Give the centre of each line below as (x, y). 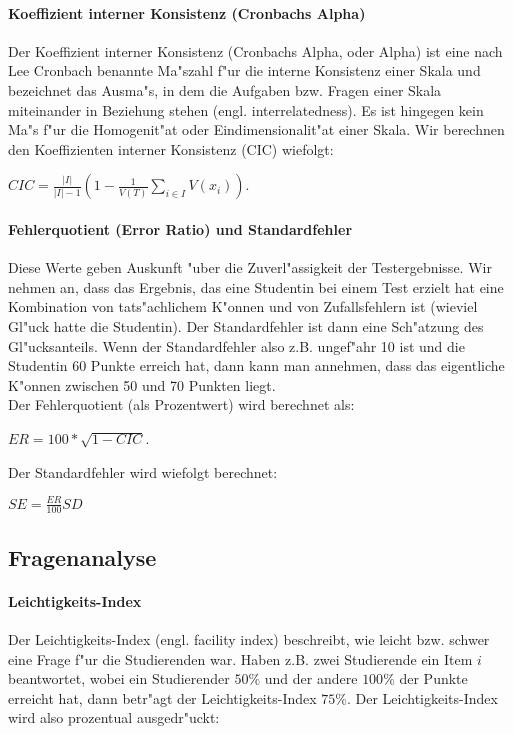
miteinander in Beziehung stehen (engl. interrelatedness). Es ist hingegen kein (246, 109)
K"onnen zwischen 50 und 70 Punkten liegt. (142, 384)
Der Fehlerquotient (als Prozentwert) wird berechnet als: (181, 404)
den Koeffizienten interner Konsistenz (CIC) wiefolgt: (171, 148)
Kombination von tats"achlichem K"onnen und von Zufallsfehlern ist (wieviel (243, 306)
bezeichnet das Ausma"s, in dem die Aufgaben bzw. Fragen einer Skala (225, 89)
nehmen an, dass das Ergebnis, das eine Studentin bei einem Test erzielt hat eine (256, 286)
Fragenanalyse (82, 556)
